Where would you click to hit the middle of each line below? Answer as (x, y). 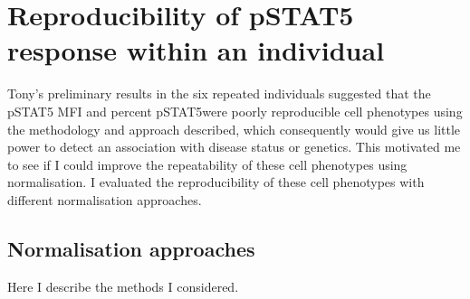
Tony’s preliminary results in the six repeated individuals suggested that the (219, 93)
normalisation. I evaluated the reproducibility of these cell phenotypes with (216, 182)
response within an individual (196, 50)
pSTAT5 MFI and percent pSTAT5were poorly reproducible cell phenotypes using (235, 111)
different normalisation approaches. (105, 199)
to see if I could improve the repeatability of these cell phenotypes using (207, 164)
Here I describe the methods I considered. (123, 286)
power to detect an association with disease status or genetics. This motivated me (234, 147)
